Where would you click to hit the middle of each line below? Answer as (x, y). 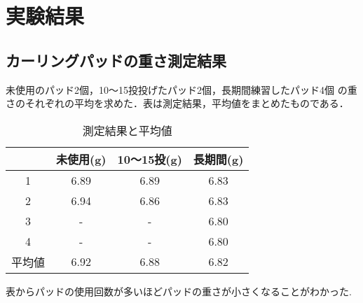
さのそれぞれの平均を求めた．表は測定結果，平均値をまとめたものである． (177, 103)
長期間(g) (218, 159)
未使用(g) (81, 159)
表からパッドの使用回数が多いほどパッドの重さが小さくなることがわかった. (179, 291)
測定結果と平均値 (127, 130)
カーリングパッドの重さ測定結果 (116, 60)
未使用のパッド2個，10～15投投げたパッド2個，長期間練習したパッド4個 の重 (181, 89)
